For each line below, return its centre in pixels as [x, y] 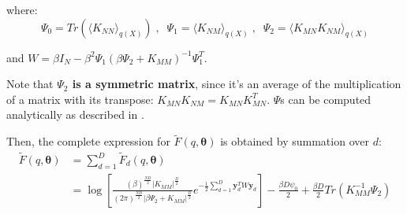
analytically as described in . [75, 114]
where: [22, 9]
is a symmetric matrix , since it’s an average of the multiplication [237, 84]
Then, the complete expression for [88, 141]
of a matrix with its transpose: [80, 99]
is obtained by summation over [295, 141]
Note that [30, 84]
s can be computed [326, 99]
